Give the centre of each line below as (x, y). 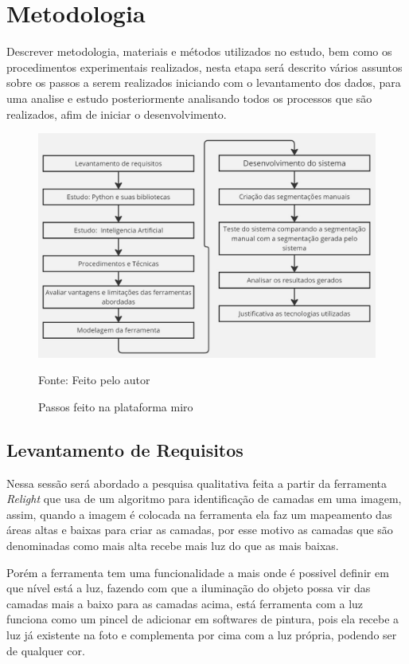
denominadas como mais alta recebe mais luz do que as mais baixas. (173, 546)
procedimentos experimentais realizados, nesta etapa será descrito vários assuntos (204, 67)
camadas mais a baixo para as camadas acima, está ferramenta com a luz (185, 603)
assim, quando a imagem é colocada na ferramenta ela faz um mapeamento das (199, 514)
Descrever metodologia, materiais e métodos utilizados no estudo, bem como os (199, 51)
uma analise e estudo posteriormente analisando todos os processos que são (189, 98)
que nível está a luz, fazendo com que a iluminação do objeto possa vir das (189, 588)
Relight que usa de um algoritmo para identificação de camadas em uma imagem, (204, 499)
